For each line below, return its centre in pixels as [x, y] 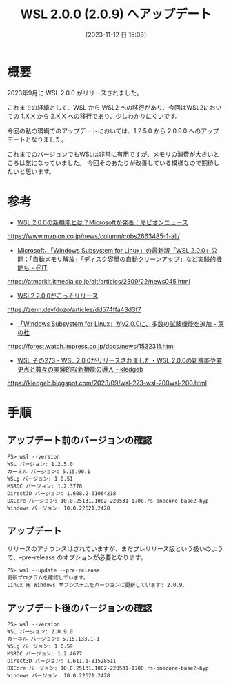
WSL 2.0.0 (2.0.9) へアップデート [116, 14]
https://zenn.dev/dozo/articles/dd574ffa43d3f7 [74, 309]
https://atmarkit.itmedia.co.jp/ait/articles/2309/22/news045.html [99, 281]
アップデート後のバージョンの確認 [80, 608]
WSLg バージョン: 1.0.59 [40, 646]
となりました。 [46, 139]
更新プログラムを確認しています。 [48, 578]
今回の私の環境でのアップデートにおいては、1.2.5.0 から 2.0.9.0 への [104, 131]
